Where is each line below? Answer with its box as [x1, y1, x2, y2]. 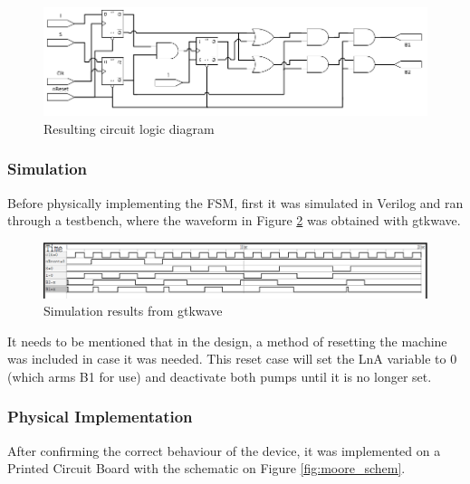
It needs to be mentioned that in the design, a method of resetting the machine [7, 331, 447, 350]
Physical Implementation [7, 405, 193, 428]
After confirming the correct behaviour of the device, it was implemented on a [7, 441, 441, 460]
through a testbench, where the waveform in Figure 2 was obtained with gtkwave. [7, 211, 461, 230]
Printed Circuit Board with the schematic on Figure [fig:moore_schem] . [7, 459, 406, 478]
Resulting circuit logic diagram [43, 119, 215, 138]
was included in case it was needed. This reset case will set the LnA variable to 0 [7, 349, 457, 368]
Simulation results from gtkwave [43, 301, 223, 320]
